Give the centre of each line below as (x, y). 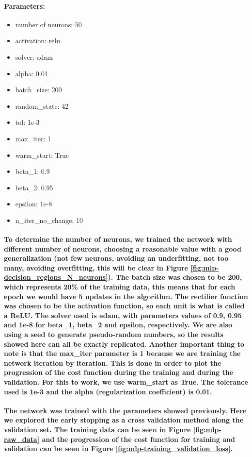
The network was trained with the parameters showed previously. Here (125, 410)
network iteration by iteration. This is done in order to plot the (113, 363)
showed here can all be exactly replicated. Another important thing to (124, 344)
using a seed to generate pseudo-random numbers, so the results (114, 334)
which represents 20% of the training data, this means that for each (120, 287)
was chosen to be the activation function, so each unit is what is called (124, 306)
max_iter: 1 (33, 138)
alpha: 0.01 (31, 73)
